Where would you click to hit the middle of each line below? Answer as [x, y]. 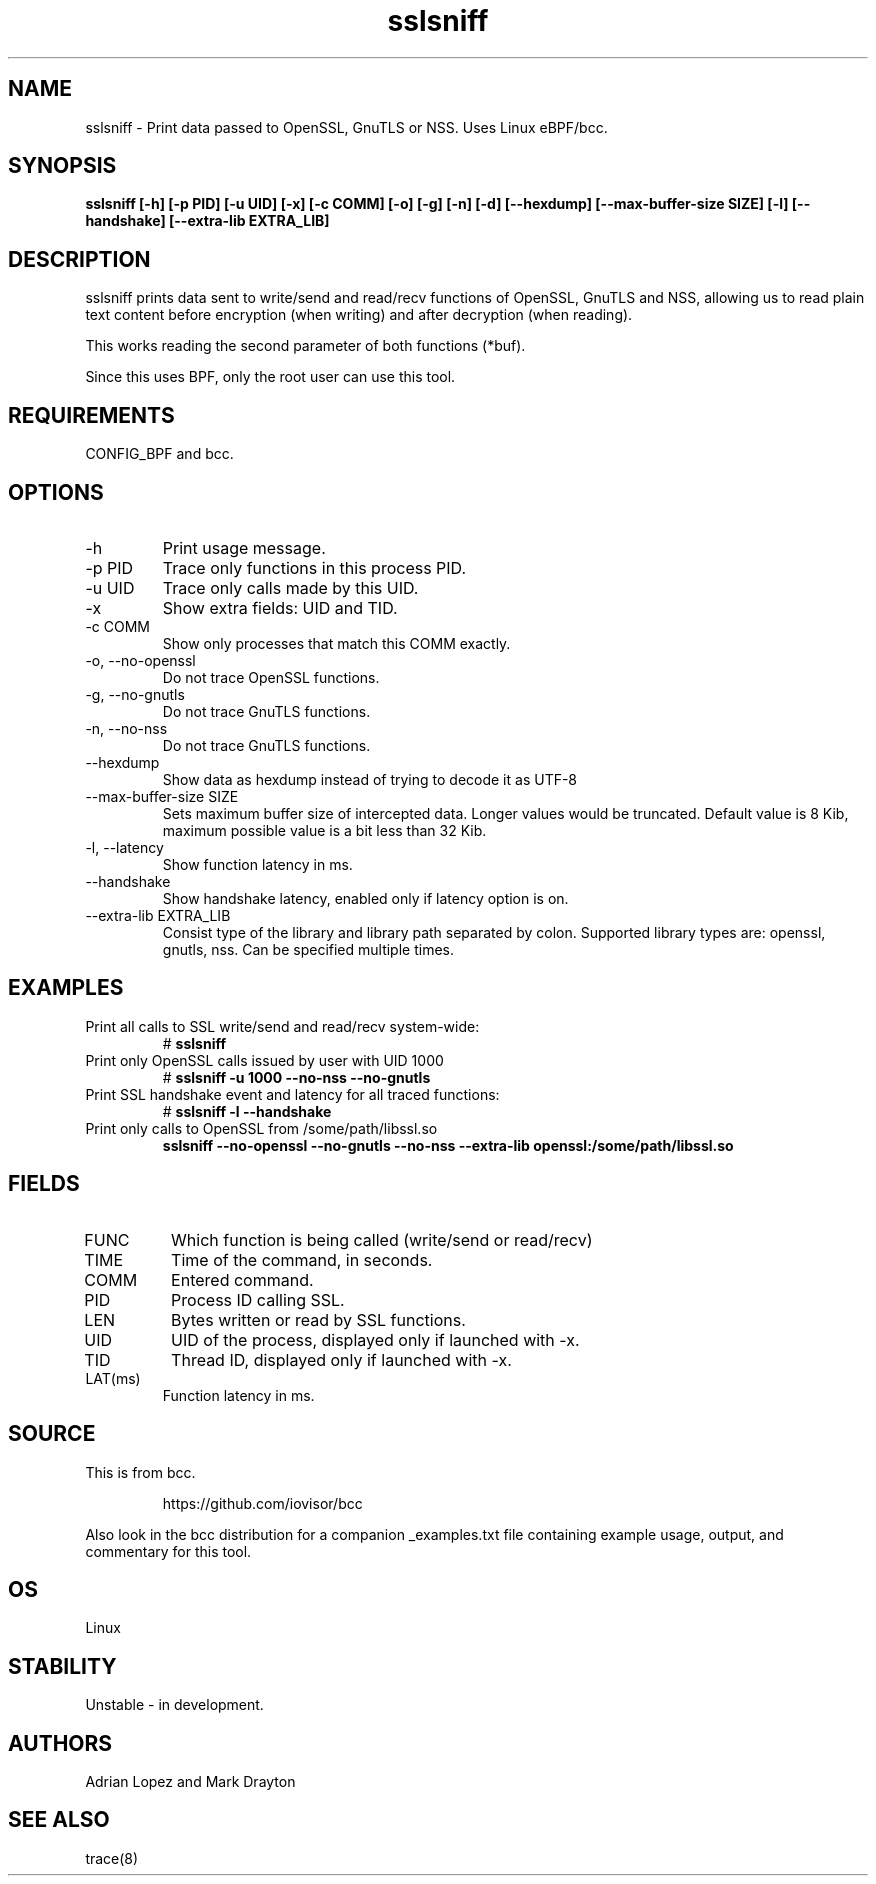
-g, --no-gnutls [135, 694]
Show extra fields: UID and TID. [280, 607]
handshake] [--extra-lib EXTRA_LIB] [207, 221]
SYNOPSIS [62, 166]
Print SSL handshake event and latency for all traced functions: [292, 1094]
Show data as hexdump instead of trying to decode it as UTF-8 [370, 779]
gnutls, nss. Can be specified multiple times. [308, 949]
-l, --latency [124, 847]
